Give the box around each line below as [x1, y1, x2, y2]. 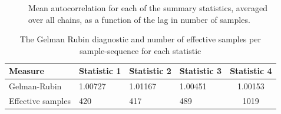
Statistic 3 [179, 65, 222, 77]
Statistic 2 [129, 65, 171, 77]
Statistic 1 [78, 65, 121, 77]
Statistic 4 [230, 65, 272, 77]
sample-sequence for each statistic [80, 44, 201, 56]
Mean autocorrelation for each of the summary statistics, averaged [28, 2, 268, 14]
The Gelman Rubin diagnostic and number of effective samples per [19, 33, 261, 45]
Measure [9, 65, 44, 77]
